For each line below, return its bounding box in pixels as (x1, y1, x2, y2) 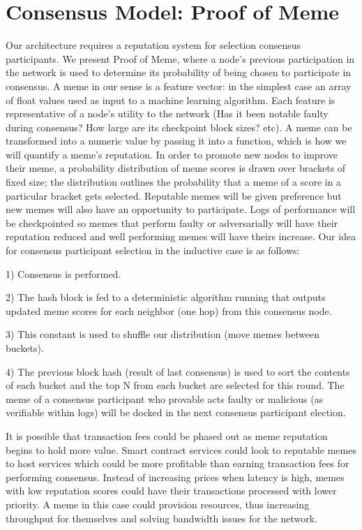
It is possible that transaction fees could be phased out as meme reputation (6, 428, 328, 443)
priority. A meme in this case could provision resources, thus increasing (6, 496, 310, 511)
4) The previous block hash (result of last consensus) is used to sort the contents (6, 364, 350, 378)
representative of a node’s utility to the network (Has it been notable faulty (6, 106, 329, 121)
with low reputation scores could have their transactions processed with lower (6, 483, 337, 498)
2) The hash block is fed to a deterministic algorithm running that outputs (6, 290, 326, 304)
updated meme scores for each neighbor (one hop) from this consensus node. (6, 303, 332, 318)
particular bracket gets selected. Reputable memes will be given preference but (6, 188, 342, 203)
